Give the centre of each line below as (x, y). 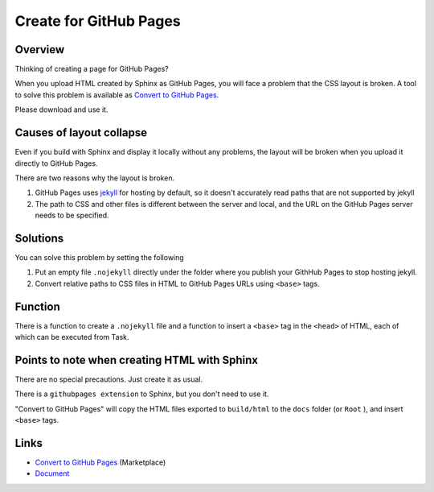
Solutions (39, 238)
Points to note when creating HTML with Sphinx (137, 360)
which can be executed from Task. (72, 337)
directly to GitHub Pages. (56, 163)
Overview (40, 50)
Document (52, 473)
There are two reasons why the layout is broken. (95, 178)
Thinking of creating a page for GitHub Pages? (92, 69)
